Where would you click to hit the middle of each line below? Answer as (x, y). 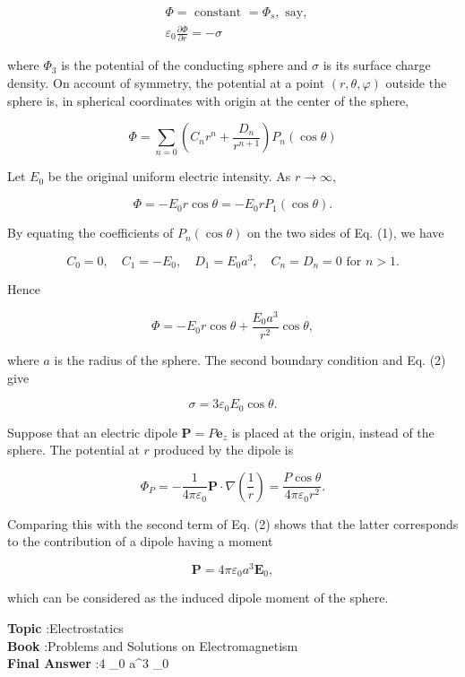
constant (218, 13)
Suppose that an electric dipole (92, 432)
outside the (416, 82)
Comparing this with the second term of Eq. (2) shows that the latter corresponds (233, 523)
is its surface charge (377, 65)
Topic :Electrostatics (65, 628)
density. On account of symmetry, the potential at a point (166, 82)
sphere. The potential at (73, 450)
